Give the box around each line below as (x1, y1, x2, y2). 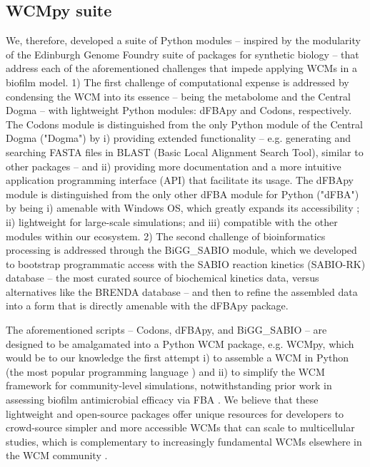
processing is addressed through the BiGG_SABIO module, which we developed (6, 242, 357, 257)
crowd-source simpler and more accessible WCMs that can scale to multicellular (6, 420, 355, 435)
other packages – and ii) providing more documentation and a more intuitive (6, 158, 341, 173)
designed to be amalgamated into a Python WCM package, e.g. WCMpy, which (6, 336, 354, 351)
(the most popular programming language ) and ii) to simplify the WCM (6, 364, 325, 379)
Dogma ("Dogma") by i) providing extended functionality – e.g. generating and (6, 130, 351, 145)
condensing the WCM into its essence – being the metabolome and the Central (6, 88, 351, 103)
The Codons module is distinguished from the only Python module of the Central (6, 116, 363, 131)
